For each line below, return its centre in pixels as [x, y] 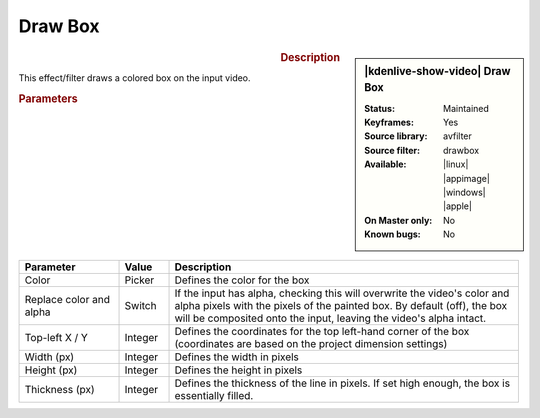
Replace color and [67, 299]
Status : [379, 108]
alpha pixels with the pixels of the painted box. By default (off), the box [341, 305]
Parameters [48, 98]
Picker [139, 280]
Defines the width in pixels [237, 357]
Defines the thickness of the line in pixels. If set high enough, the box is [342, 383]
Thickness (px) [59, 389]
